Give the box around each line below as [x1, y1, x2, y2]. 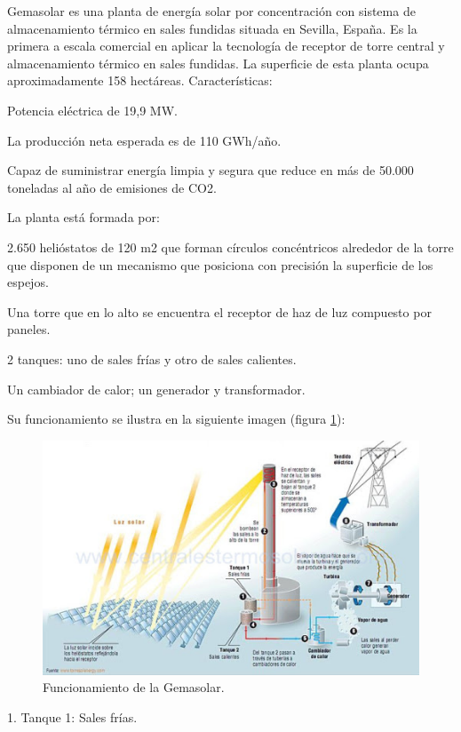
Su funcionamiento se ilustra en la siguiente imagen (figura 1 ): [7, 410, 346, 428]
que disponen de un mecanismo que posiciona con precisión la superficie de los [7, 255, 433, 274]
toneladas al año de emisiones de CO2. [7, 178, 217, 196]
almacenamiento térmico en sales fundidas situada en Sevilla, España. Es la [7, 19, 417, 37]
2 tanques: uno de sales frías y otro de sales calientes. [7, 349, 297, 368]
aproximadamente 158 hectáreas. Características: [7, 71, 273, 90]
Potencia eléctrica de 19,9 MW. [7, 100, 178, 119]
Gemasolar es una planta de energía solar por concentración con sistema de [7, 2, 416, 20]
